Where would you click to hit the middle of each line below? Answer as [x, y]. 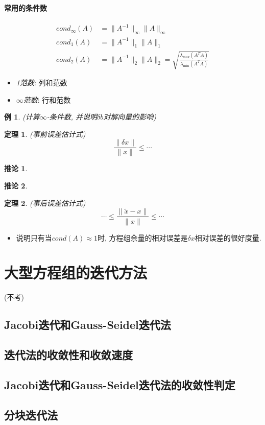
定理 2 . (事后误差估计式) [45, 203]
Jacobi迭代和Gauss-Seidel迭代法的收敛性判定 [120, 384]
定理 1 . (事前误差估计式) [45, 134]
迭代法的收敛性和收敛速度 [68, 355]
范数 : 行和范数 [47, 99]
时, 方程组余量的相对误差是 [142, 237]
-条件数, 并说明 [72, 117]
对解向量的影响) [130, 117]
